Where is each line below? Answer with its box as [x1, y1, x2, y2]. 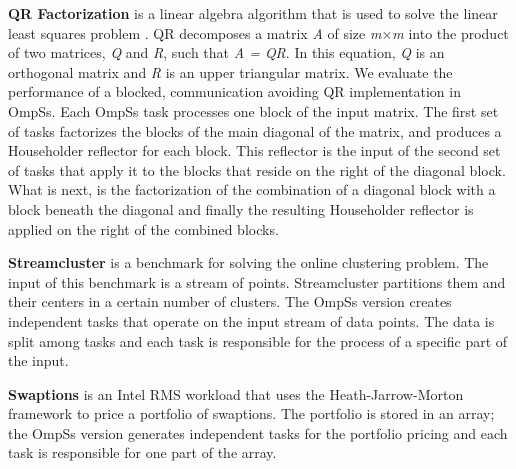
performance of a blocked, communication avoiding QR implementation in [8, 81, 461, 102]
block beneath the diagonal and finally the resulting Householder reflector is [8, 198, 474, 219]
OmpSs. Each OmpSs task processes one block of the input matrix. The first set [8, 100, 499, 121]
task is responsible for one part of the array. [8, 442, 277, 463]
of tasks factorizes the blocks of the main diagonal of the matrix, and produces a [8, 120, 502, 141]
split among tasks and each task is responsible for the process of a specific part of [8, 330, 508, 351]
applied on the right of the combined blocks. [8, 218, 279, 239]
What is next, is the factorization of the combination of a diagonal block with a [8, 179, 496, 200]
